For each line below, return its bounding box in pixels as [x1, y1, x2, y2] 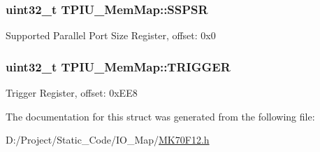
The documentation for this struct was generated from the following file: [6, 109, 315, 123]
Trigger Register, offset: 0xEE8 [6, 85, 138, 100]
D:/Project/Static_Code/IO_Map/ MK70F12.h [6, 132, 210, 147]
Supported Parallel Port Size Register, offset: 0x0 [6, 28, 216, 43]
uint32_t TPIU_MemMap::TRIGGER [6, 57, 231, 75]
